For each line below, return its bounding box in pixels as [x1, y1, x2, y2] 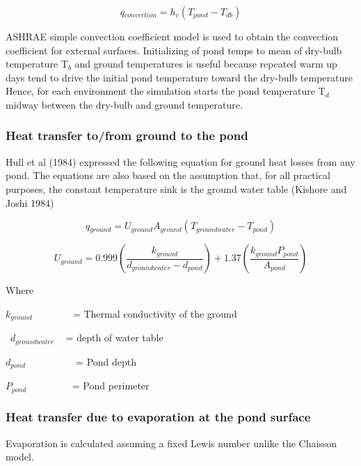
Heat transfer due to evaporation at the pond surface [6, 408, 311, 426]
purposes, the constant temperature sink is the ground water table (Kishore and [6, 181, 347, 196]
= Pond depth [76, 354, 137, 368]
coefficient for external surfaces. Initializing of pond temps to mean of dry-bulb [6, 42, 342, 57]
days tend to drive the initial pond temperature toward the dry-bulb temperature [6, 70, 353, 84]
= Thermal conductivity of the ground [72, 306, 237, 320]
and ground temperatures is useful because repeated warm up [74, 56, 337, 71]
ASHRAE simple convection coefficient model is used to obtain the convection [6, 29, 339, 43]
